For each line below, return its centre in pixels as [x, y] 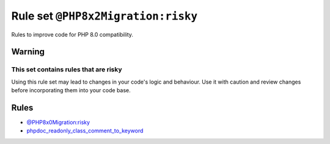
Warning [28, 52]
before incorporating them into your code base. [71, 90]
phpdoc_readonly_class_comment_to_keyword [85, 131]
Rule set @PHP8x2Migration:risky [105, 16]
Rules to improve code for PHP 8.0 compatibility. [72, 34]
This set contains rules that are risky [67, 70]
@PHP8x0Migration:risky [58, 122]
